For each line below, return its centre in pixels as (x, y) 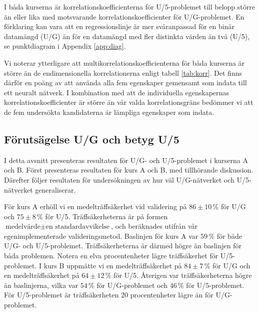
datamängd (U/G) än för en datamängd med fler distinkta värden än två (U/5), (127, 36)
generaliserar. (55, 189)
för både (229, 236)
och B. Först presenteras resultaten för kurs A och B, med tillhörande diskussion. (129, 170)
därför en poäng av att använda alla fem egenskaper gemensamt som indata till (125, 83)
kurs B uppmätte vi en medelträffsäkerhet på (113, 265)
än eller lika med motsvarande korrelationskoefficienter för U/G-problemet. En (124, 16)
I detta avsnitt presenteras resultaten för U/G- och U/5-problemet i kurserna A (126, 160)
